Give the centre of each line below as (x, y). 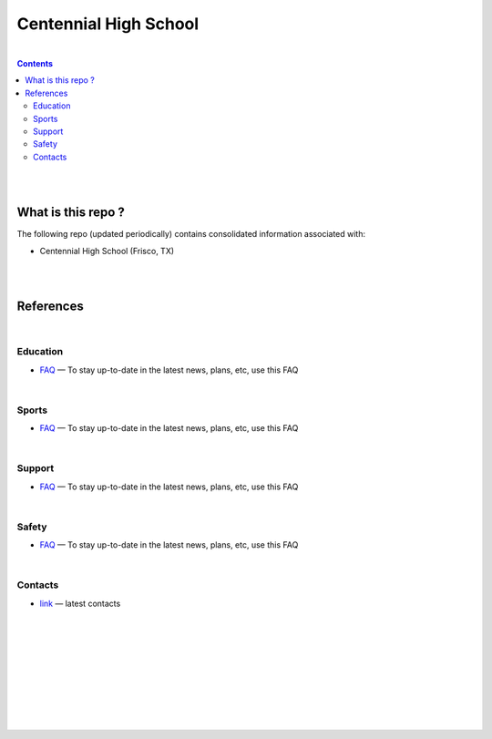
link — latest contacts (80, 603)
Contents (35, 63)
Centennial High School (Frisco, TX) (107, 251)
